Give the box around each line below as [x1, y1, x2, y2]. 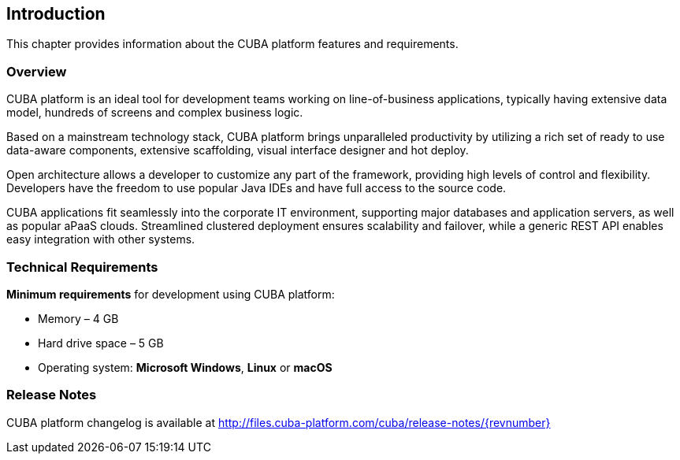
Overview [6, 63, 67, 80]
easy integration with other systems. [6, 232, 195, 247]
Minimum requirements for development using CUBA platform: [6, 287, 335, 301]
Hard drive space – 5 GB [38, 336, 164, 350]
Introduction [6, 4, 106, 24]
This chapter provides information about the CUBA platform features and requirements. [6, 37, 459, 51]
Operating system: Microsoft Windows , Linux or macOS [38, 360, 333, 374]
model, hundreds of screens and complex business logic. [6, 106, 303, 120]
